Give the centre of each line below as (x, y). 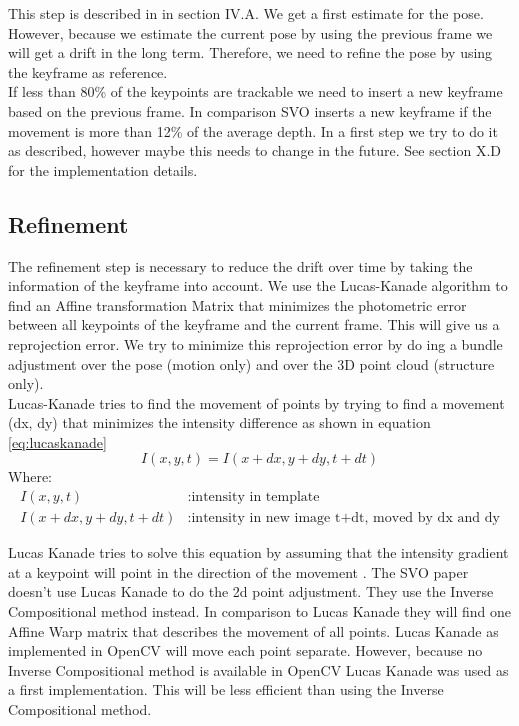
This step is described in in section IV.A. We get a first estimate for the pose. (246, 13)
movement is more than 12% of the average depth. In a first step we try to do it (253, 130)
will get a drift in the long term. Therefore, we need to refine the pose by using (250, 52)
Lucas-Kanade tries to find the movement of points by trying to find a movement (256, 402)
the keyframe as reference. (88, 71)
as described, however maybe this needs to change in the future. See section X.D (254, 150)
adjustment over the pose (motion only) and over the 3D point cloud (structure (251, 363)
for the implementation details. (103, 169)
